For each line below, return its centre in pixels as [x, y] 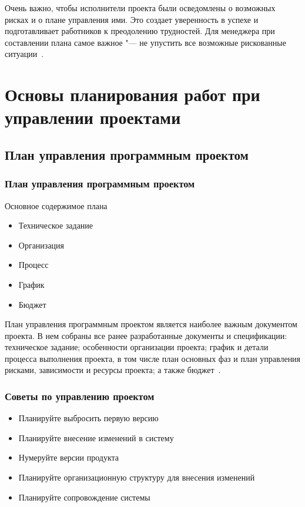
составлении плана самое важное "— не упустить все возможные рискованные [145, 42]
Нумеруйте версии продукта [69, 457]
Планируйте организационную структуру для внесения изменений [137, 477]
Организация [41, 245]
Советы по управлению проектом [80, 396]
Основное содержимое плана [56, 205]
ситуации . [24, 54]
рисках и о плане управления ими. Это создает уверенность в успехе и [132, 19]
